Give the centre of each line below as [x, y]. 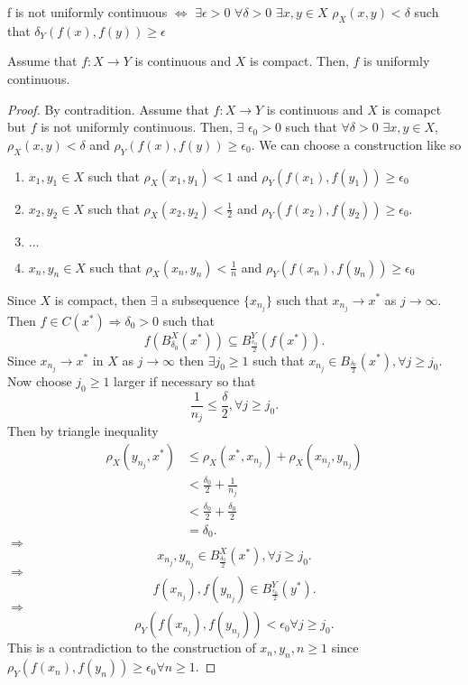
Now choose [40, 380]
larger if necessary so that [185, 380]
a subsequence [201, 299]
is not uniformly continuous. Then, [137, 127]
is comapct [412, 109]
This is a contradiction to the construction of [132, 648]
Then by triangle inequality [83, 431]
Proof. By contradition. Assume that [108, 109]
